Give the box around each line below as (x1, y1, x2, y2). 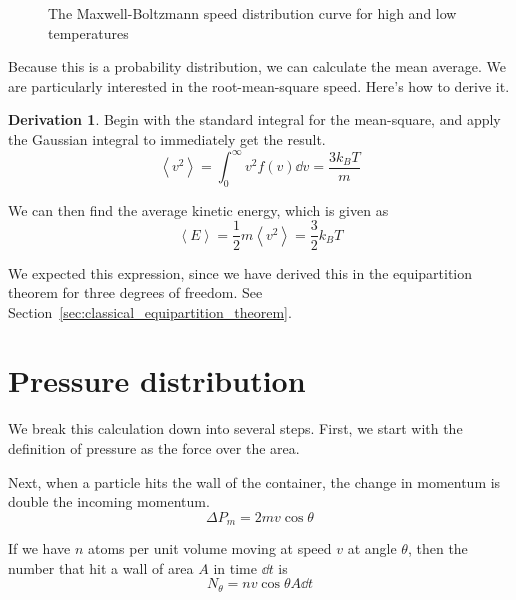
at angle (347, 538, 397, 559)
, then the (407, 538, 468, 559)
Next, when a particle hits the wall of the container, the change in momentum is (8, 471, 501, 492)
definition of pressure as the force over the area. (8, 438, 300, 459)
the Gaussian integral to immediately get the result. (8, 128, 326, 149)
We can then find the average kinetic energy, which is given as (8, 199, 389, 220)
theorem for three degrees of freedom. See (8, 282, 263, 303)
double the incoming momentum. (8, 491, 210, 512)
